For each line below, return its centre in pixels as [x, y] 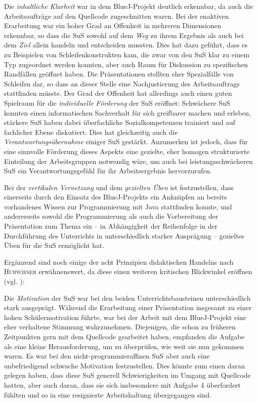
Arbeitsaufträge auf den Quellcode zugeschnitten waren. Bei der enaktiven [117, 16]
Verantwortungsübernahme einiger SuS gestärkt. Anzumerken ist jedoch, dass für [126, 141]
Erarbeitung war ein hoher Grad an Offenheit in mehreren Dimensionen [113, 25]
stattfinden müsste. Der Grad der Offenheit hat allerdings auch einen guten [118, 93]
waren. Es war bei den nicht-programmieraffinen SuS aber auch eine [107, 356]
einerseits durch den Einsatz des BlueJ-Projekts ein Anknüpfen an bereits [115, 197]
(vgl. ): [14, 281]
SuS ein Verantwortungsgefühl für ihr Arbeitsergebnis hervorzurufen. [108, 171]
